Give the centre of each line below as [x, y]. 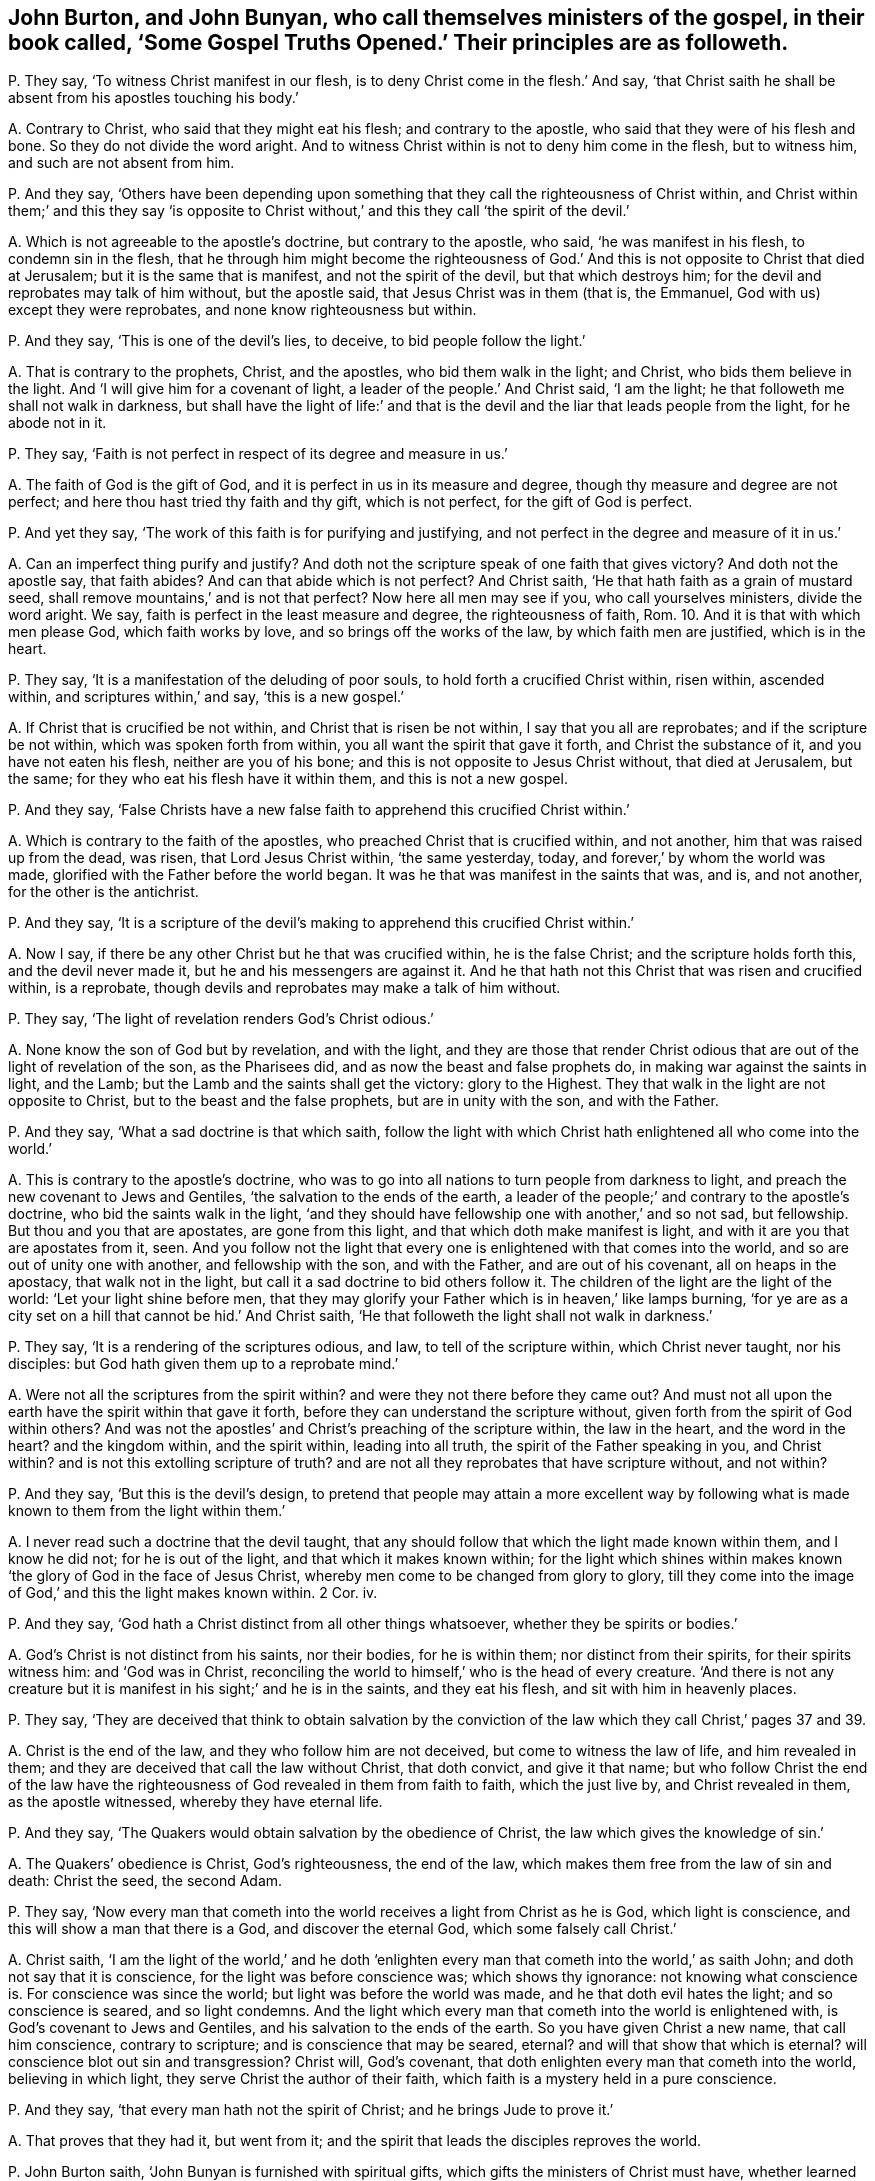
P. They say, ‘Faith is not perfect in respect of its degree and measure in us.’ [258, 454]
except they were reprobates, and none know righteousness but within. [242, 310]
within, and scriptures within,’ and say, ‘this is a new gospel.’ [206, 697]
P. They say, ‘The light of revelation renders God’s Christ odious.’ [221, 1019]
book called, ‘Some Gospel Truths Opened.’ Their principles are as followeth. [398, 42]
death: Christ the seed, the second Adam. [145, 1881]
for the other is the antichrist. [103, 892]
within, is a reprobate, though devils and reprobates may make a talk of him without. [284, 988]
